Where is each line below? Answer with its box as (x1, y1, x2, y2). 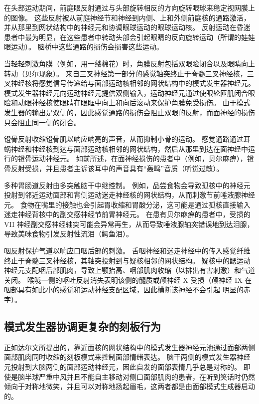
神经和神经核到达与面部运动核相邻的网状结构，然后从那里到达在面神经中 (10, 143, 248, 154)
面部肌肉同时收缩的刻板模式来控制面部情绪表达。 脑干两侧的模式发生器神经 (4, 352, 251, 362)
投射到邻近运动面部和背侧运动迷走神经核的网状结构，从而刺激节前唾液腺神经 (4, 190, 255, 200)
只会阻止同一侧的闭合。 (4, 117, 81, 127)
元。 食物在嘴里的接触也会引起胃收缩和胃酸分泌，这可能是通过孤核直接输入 (4, 199, 251, 209)
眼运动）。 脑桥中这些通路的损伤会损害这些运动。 (4, 41, 163, 52)
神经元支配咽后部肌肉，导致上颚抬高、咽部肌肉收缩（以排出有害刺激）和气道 (4, 265, 255, 275)
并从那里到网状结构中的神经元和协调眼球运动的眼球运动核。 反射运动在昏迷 (4, 22, 251, 32)
